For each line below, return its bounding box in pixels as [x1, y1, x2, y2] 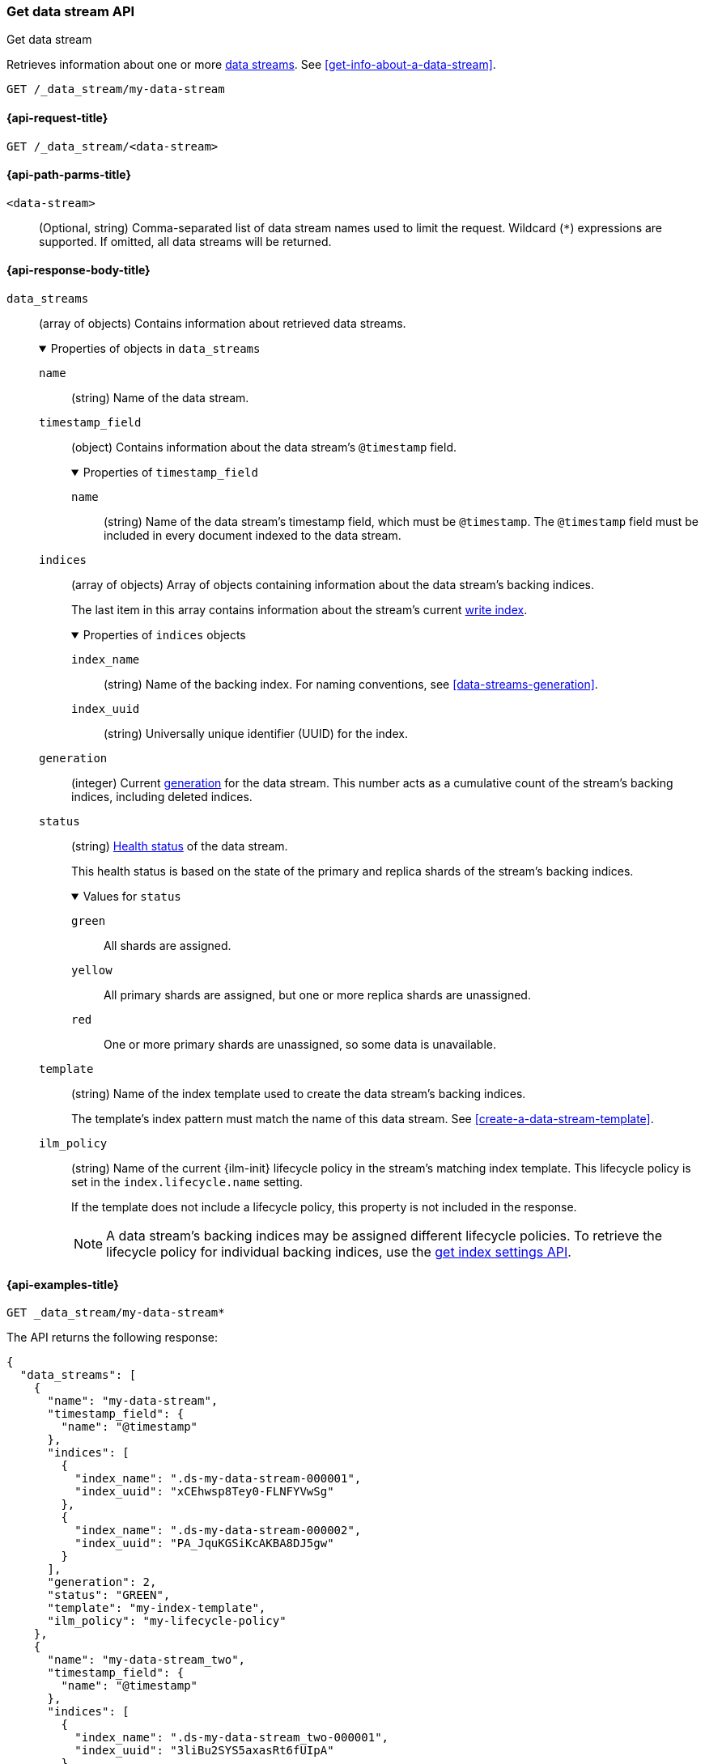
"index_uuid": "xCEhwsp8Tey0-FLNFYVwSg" [74, 1485, 334, 1499]
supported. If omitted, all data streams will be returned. [39, 234, 332, 248]
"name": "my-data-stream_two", [47, 1653, 246, 1667]
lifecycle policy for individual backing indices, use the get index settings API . [106, 1244, 571, 1261]
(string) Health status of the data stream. [71, 839, 288, 854]
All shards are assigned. [104, 939, 231, 953]
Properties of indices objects [83, 628, 246, 642]
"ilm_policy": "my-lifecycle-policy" [47, 1614, 287, 1628]
